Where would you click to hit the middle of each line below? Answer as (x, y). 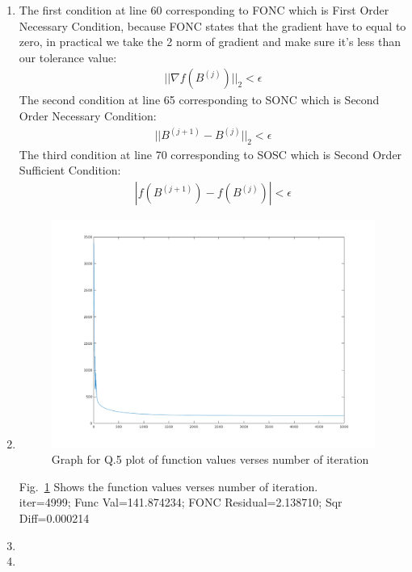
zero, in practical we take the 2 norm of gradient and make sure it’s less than (210, 42)
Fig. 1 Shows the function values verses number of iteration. (168, 486)
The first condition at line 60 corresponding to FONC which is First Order (204, 10)
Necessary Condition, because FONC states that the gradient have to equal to (212, 25)
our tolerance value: (68, 57)
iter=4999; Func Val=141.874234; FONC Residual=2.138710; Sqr (181, 502)
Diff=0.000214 (54, 518)
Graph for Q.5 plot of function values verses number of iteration (210, 459)
